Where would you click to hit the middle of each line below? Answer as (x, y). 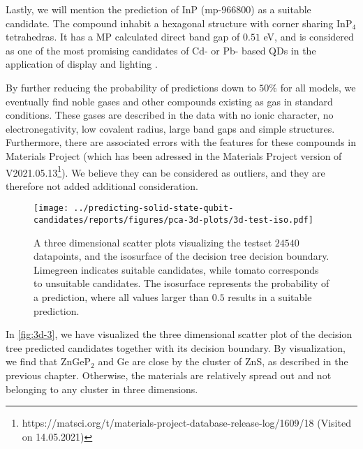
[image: (51, 208)
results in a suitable (270, 297)
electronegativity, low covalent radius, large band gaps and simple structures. (170, 128)
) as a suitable (281, 9)
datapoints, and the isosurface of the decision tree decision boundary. (181, 256)
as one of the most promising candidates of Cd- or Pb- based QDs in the (161, 50)
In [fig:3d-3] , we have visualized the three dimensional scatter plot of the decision (179, 334)
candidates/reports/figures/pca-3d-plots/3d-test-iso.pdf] (173, 220)
